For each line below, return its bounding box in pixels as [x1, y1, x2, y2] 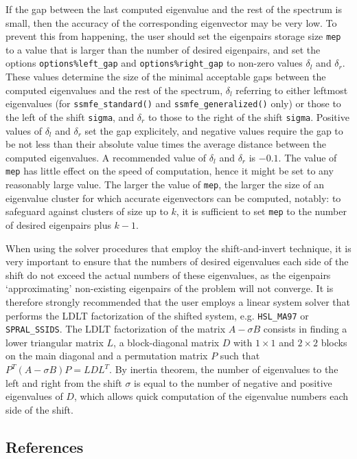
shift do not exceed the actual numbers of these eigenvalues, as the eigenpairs [5, 267, 331, 282]
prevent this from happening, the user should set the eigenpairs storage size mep [5, 29, 341, 43]
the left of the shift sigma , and [5, 109, 135, 124]
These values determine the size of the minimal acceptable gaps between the [5, 69, 326, 84]
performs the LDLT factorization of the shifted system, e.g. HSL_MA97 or [5, 308, 309, 322]
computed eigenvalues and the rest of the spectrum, [5, 82, 223, 97]
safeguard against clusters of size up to [5, 204, 168, 219]
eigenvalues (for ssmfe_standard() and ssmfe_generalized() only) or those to [5, 96, 341, 111]
